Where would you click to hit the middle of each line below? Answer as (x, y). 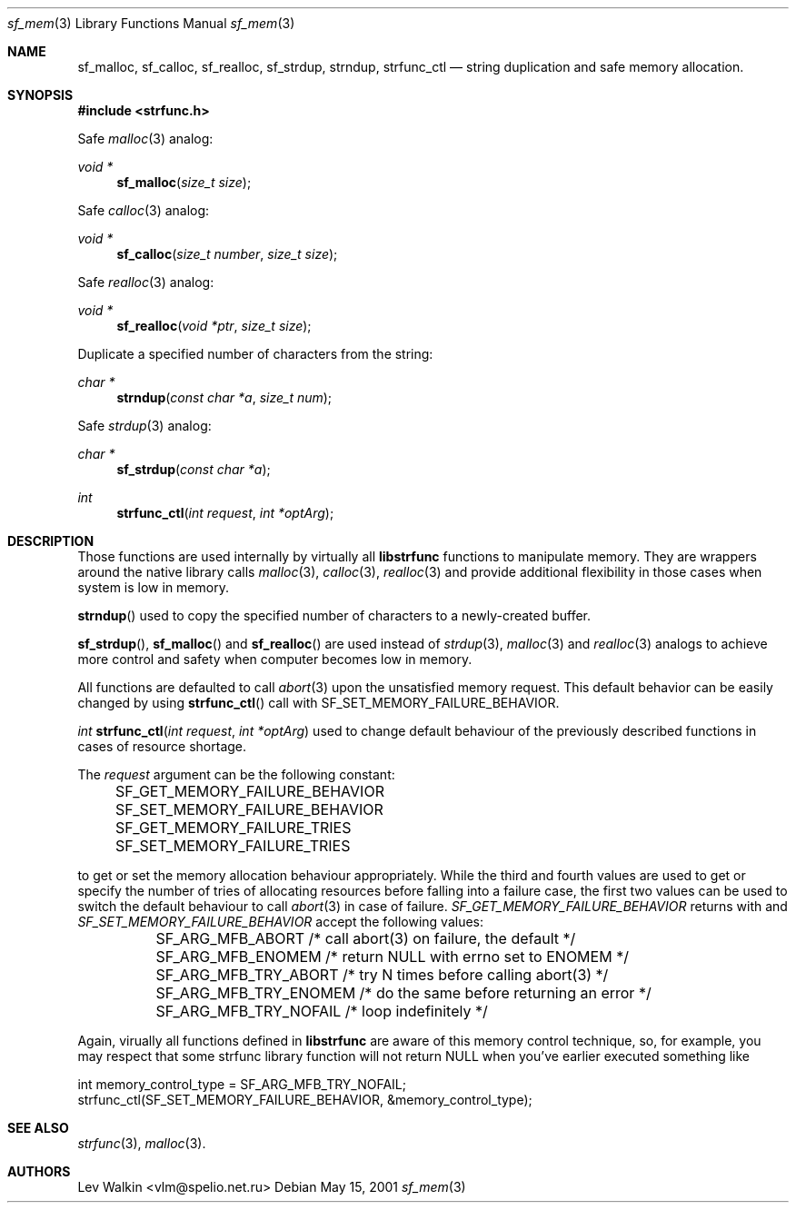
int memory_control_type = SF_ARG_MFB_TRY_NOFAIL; (242, 1084)
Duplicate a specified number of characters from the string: (255, 354)
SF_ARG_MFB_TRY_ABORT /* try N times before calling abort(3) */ (382, 975)
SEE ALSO (38, 1128)
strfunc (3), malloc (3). (142, 1143)
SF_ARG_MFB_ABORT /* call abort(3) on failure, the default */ (366, 938)
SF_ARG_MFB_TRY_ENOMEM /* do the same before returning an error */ (403, 993)
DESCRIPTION (51, 541)
